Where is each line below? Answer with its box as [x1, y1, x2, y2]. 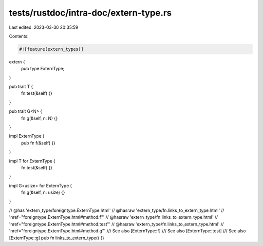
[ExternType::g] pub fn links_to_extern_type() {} [9, 235, 104, 241]
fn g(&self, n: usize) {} [21, 189, 65, 195]
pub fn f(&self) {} [21, 140, 56, 146]
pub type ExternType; [21, 66, 65, 72]
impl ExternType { [9, 133, 45, 139]
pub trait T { [9, 83, 33, 90]
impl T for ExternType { [9, 158, 56, 164]
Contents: [9, 33, 29, 39]
